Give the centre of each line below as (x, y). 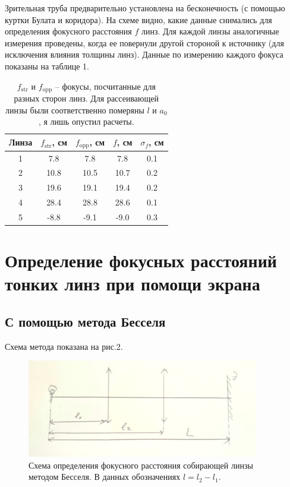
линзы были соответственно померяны (75, 110)
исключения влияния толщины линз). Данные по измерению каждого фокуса (144, 54)
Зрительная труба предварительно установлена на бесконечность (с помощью (145, 8)
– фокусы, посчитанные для (105, 86)
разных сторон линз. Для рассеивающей (86, 98)
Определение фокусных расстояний (141, 260)
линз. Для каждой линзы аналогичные (210, 31)
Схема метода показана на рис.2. (64, 346)
